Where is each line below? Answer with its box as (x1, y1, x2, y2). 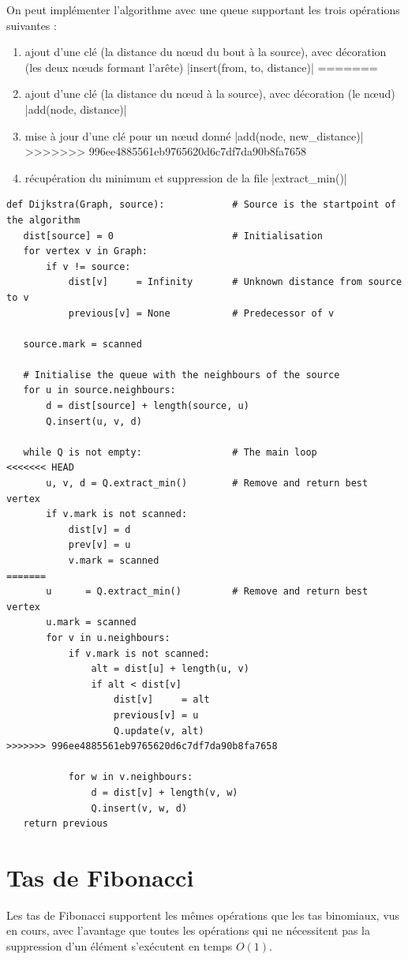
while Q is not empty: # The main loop (23, 446, 317, 458)
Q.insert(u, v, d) (46, 415, 142, 427)
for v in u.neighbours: (46, 632, 170, 643)
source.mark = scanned (23, 338, 142, 350)
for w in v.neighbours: (68, 771, 193, 783)
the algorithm (6, 214, 80, 226)
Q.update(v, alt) (114, 725, 204, 737)
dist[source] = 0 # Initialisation (23, 230, 323, 242)
